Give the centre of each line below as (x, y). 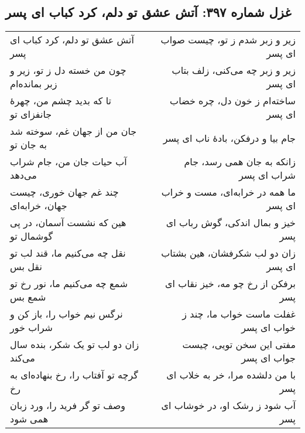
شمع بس (28, 297)
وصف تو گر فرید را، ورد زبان (68, 405)
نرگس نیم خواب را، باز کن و (66, 314)
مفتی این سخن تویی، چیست (239, 345)
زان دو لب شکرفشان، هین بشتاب (228, 253)
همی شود (29, 419)
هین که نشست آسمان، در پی (68, 223)
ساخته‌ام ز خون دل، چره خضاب (233, 101)
